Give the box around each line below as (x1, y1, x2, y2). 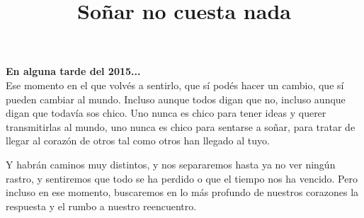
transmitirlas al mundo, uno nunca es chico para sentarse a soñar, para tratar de (6, 119, 356, 134)
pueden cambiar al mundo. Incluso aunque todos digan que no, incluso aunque (6, 91, 346, 106)
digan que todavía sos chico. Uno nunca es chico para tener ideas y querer (6, 105, 326, 120)
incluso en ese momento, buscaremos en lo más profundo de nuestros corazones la (6, 185, 359, 200)
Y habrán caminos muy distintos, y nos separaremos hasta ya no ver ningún (6, 156, 336, 171)
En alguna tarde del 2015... (6, 64, 141, 79)
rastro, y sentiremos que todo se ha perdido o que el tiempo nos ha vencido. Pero (6, 171, 358, 185)
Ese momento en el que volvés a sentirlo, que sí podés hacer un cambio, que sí (6, 77, 344, 92)
